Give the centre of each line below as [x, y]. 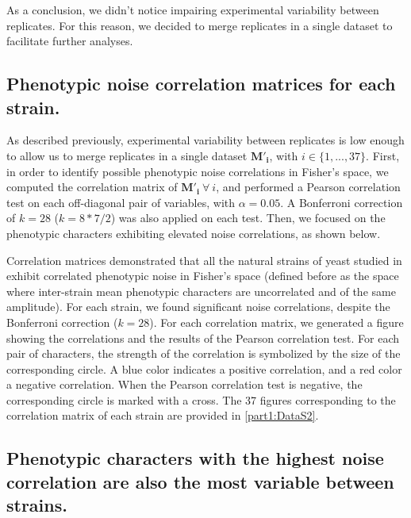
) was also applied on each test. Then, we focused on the [248, 218]
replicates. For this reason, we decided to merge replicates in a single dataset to [200, 25]
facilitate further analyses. [70, 41]
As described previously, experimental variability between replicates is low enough [205, 140]
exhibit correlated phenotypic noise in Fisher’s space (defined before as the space [203, 276]
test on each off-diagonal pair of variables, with [121, 202]
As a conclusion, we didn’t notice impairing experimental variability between [193, 10]
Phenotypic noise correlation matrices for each [201, 84]
